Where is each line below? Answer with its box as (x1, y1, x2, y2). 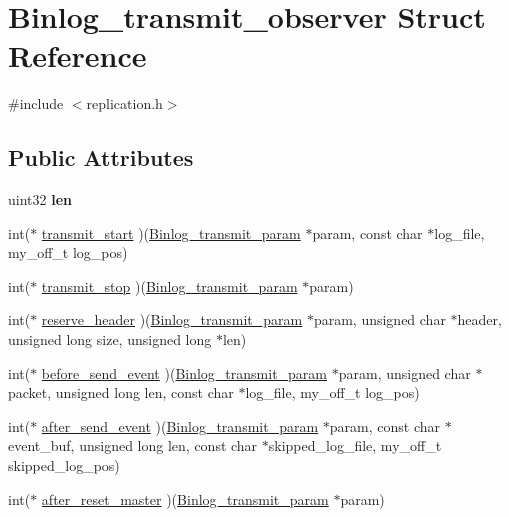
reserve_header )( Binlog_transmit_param (41, 309, 303, 330)
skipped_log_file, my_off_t (268, 435, 442, 456)
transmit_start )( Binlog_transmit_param (41, 222, 301, 243)
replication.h (86, 93, 163, 114)
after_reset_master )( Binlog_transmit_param (41, 488, 329, 509)
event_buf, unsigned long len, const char (8, 435, 258, 456)
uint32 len (8, 189, 72, 210)
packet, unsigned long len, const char (8, 382, 234, 403)
